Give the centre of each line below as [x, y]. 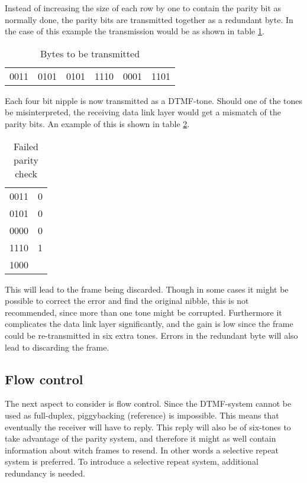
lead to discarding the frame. [57, 347]
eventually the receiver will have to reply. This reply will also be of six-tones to [148, 427]
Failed [26, 146]
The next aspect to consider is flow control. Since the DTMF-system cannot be [148, 403]
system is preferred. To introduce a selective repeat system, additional [132, 461]
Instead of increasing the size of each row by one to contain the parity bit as [143, 8]
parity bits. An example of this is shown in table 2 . [97, 123]
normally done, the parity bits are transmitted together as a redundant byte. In [149, 19]
